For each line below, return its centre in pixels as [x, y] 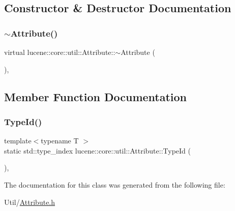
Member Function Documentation [96, 96]
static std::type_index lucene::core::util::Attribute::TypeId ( [98, 150]
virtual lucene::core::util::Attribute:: [60, 52]
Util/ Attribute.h [30, 202]
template [18, 141]
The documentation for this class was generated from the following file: [115, 184]
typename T [60, 141]
